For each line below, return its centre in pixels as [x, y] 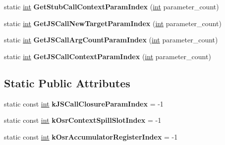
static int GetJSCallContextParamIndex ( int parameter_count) [108, 56]
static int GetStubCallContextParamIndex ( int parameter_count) [112, 6]
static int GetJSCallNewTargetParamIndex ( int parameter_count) [113, 23]
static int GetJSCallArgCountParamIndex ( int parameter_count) [111, 40]
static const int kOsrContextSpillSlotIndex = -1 [83, 120]
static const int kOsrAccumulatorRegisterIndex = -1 [91, 136]
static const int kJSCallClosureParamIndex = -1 [84, 103]
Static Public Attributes [67, 83]
